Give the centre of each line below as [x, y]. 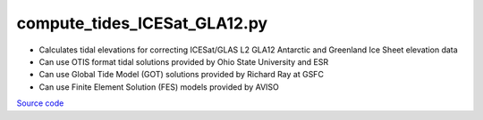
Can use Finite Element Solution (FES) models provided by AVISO [159, 87]
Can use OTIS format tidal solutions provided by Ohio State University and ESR [184, 61]
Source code [40, 103]
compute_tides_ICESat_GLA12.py [142, 23]
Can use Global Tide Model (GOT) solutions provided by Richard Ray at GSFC [181, 75]
